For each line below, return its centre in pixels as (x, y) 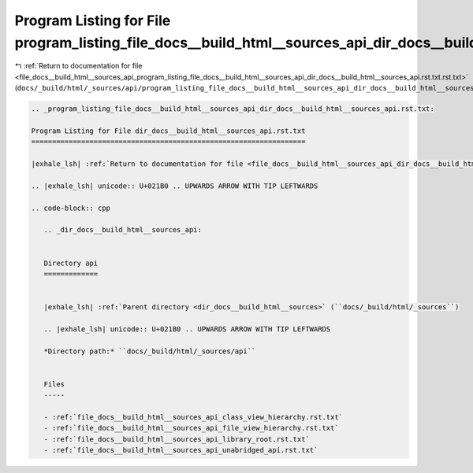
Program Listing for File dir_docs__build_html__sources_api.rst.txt (168, 131)
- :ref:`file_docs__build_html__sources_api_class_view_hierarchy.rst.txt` (193, 418)
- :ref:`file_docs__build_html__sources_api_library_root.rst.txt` (177, 439)
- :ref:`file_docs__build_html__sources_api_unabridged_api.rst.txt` (181, 450)
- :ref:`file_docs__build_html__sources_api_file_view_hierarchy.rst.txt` (191, 428)
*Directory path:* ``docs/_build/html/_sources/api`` (150, 351)
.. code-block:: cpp (71, 208)
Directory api (71, 263)
